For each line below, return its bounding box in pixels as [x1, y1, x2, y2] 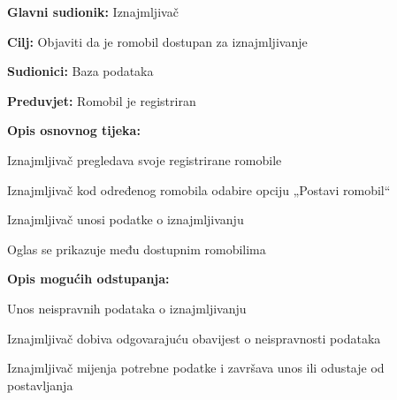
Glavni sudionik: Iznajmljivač [7, 3, 179, 20]
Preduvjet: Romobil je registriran [7, 91, 196, 109]
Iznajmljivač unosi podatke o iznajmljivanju [7, 210, 244, 229]
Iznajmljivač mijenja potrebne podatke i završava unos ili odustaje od [7, 358, 385, 377]
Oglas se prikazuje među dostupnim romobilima [7, 239, 266, 258]
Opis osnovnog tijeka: [7, 121, 141, 140]
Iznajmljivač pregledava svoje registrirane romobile [7, 150, 282, 169]
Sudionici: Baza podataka [7, 62, 154, 80]
